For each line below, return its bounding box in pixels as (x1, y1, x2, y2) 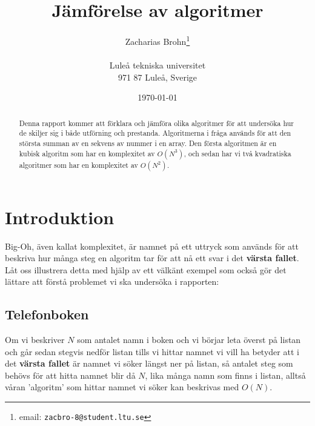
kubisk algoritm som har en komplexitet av (19, 148, 155, 158)
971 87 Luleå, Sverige (118, 70, 197, 83)
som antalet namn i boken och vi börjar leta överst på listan (77, 333, 301, 346)
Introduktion (5, 204, 114, 229)
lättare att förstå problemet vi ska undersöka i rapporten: (5, 275, 219, 288)
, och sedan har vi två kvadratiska (184, 148, 291, 158)
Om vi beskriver (5, 333, 65, 346)
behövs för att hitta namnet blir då (5, 368, 136, 381)
